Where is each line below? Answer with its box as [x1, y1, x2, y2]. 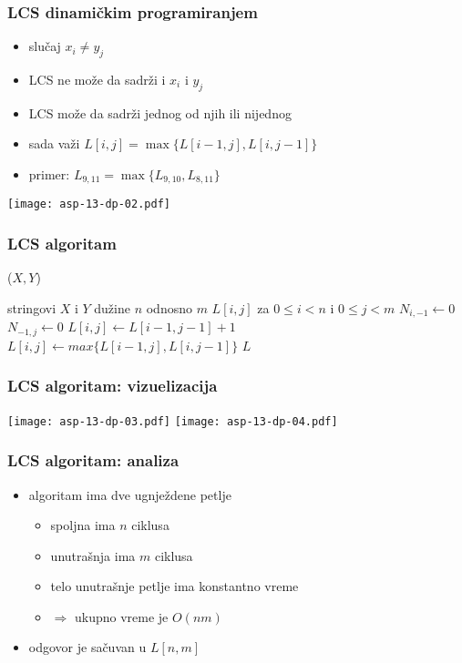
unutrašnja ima [50, 546, 136, 565]
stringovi [7, 298, 56, 317]
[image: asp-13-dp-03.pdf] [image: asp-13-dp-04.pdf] [7, 414, 338, 428]
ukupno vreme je [74, 607, 169, 626]
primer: [28, 165, 70, 183]
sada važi [28, 134, 80, 153]
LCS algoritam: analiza [7, 449, 180, 472]
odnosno [146, 298, 192, 317]
